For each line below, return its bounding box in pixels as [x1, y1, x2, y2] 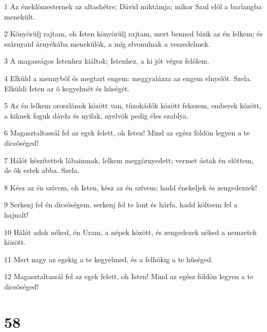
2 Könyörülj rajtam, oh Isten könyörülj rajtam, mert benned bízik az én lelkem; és [4, 28, 263, 39]
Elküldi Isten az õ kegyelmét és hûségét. [4, 83, 130, 93]
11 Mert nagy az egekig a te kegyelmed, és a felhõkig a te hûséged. [4, 253, 213, 264]
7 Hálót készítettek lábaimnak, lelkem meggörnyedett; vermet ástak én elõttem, [4, 154, 254, 165]
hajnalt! [4, 209, 29, 220]
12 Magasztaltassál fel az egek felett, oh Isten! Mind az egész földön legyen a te [4, 271, 254, 282]
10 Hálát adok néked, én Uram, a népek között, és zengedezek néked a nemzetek [4, 226, 257, 237]
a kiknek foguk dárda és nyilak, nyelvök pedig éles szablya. [4, 110, 189, 121]
